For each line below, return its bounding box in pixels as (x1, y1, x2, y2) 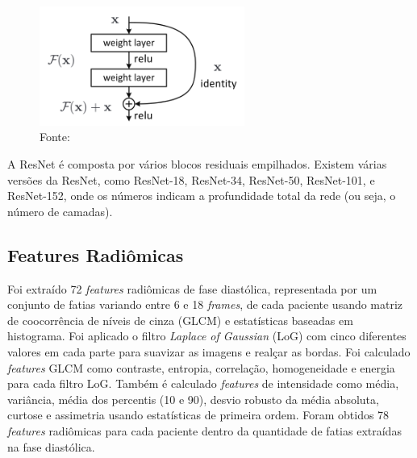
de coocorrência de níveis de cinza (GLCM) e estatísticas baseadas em (7, 311, 353, 328)
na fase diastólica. (7, 438, 95, 455)
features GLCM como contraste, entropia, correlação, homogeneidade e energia (7, 359, 395, 376)
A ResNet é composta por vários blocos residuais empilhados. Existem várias (7, 156, 387, 173)
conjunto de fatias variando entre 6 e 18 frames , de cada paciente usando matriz (7, 296, 403, 313)
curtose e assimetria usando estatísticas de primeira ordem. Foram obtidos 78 (7, 406, 390, 423)
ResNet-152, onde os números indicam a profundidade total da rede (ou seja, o (7, 187, 396, 204)
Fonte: (40, 128, 70, 145)
